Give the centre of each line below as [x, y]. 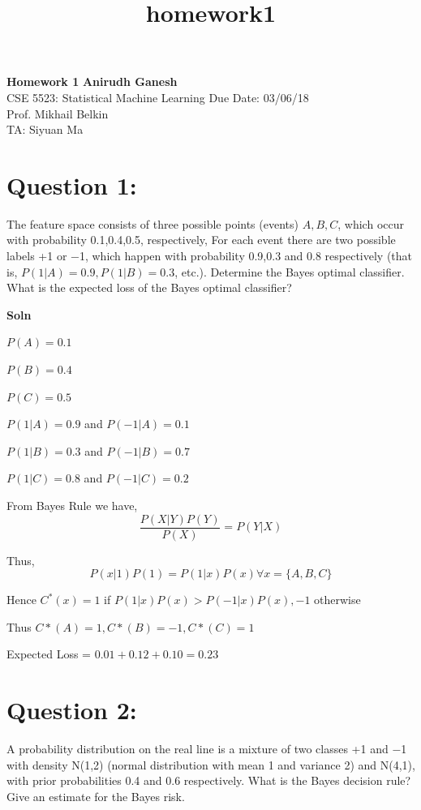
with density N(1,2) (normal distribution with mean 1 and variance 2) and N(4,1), [211, 764]
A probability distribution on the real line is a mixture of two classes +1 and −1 [207, 749]
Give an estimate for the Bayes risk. [96, 796]
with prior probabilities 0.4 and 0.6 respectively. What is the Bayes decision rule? [209, 780]
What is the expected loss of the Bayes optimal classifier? [149, 287]
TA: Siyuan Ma [45, 129]
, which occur [371, 223]
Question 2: [72, 710]
